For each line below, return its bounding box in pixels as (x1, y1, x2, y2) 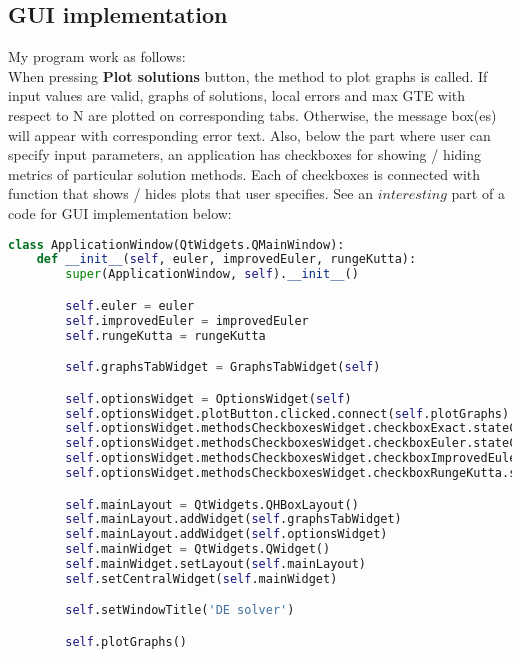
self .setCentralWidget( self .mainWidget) (65, 571, 338, 586)
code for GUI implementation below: (8, 202, 232, 223)
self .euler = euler (65, 298, 195, 313)
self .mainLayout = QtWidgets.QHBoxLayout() (65, 497, 359, 512)
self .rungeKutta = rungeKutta (65, 328, 266, 343)
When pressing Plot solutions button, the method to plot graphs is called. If (8, 65, 488, 86)
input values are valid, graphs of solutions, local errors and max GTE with (8, 85, 466, 106)
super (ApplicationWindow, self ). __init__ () (65, 267, 359, 282)
